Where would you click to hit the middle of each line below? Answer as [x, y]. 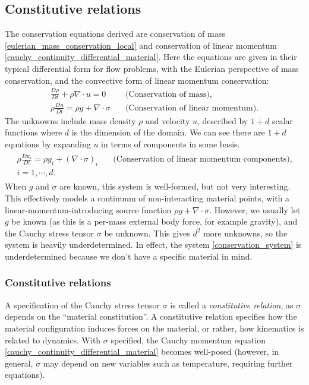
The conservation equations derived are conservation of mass [115, 34]
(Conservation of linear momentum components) [201, 160]
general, [19, 363]
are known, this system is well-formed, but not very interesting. [175, 186]
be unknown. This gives [147, 233]
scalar [283, 120]
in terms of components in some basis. [171, 143]
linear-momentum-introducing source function [88, 209]
